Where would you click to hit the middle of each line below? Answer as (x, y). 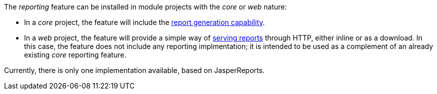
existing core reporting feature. (75, 55)
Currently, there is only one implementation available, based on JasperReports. (134, 70)
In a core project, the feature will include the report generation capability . (145, 22)
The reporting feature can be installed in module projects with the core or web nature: (146, 7)
